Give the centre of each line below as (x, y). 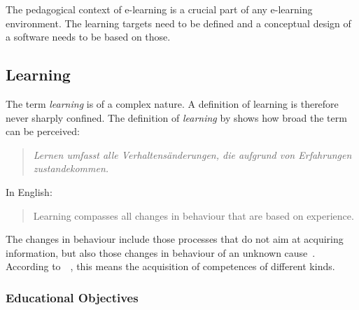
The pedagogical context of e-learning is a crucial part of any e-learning (159, 9)
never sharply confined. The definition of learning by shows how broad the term (176, 117)
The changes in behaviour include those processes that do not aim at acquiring (175, 239)
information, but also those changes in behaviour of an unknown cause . (161, 252)
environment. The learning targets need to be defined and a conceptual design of (178, 23)
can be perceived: (43, 131)
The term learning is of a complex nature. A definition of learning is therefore (172, 103)
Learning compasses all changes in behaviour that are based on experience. (193, 215)
